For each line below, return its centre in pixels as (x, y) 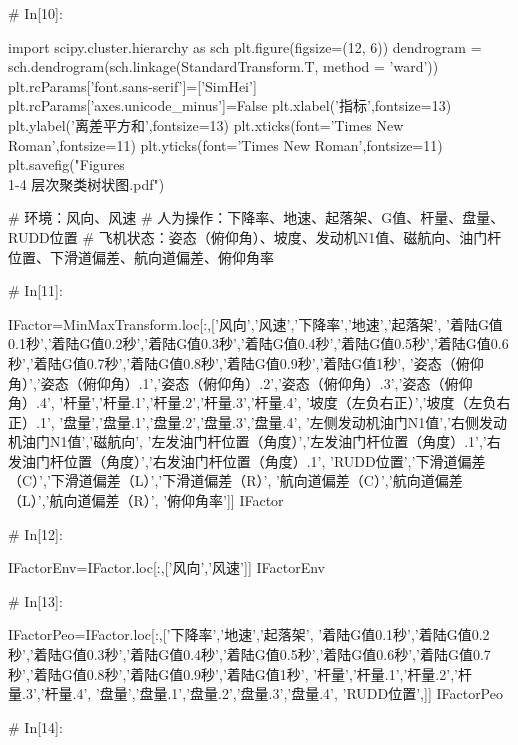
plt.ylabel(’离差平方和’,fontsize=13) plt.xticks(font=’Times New (206, 124)
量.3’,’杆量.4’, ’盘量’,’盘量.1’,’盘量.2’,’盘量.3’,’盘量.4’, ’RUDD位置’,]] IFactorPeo (255, 693)
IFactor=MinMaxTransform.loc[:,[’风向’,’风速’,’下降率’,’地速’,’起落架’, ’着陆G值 (255, 323)
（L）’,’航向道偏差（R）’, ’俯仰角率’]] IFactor (146, 500)
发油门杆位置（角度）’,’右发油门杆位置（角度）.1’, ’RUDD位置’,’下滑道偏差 (247, 460)
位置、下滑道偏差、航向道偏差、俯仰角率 (141, 256)
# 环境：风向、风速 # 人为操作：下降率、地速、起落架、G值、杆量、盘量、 (256, 217)
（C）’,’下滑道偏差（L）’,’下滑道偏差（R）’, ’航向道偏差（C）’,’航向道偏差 (235, 480)
